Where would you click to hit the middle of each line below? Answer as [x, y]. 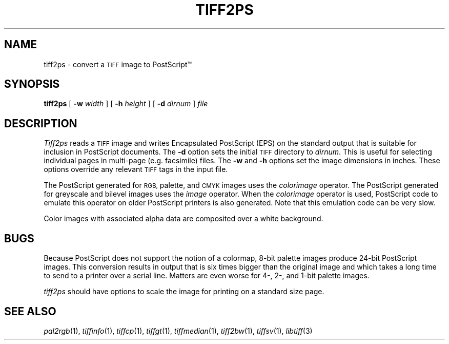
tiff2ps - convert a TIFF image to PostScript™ [118, 64]
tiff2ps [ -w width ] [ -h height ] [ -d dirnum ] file [126, 104]
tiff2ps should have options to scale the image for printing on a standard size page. [184, 292]
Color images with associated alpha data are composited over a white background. [183, 219]
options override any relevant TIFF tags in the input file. [136, 169]
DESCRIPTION [41, 123]
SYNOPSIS [32, 84]
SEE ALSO [30, 311]
